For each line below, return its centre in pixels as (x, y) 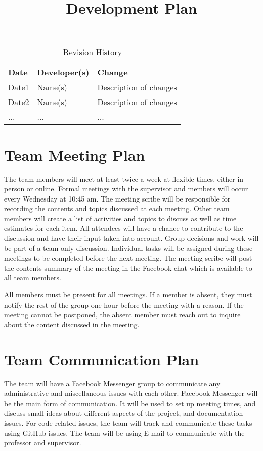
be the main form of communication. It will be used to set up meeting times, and (130, 403)
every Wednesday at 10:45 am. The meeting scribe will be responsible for (117, 198)
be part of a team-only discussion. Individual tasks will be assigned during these (128, 248)
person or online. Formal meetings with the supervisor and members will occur (126, 189)
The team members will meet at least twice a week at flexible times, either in (124, 179)
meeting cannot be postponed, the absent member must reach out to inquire (122, 314)
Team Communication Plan (102, 359)
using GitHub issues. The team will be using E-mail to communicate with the (124, 433)
